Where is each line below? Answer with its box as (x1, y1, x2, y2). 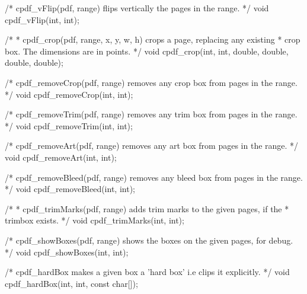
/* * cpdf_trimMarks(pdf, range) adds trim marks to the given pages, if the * (5, 202, 289, 215)
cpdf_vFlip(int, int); (5, 13, 79, 25)
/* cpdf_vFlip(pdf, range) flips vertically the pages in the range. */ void (5, 2, 269, 14)
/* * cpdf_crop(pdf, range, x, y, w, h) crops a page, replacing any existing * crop (5, 33, 300, 46)
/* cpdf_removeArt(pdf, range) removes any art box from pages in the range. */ (5, 139, 299, 152)
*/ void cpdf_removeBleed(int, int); (5, 183, 135, 195)
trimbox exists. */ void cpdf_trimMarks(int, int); (5, 214, 184, 226)
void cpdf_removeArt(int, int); (5, 151, 117, 163)
